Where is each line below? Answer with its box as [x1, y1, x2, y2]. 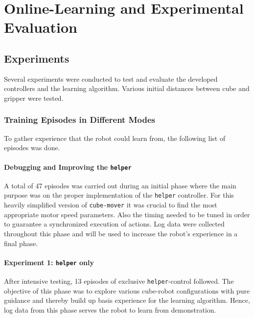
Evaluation [4, 17, 77, 37]
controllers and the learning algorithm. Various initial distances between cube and [4, 83, 250, 93]
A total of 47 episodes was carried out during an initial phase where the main [4, 180, 236, 190]
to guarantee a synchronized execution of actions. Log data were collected [4, 219, 225, 229]
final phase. [4, 238, 38, 248]
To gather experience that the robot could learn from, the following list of [4, 133, 226, 143]
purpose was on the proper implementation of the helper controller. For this [4, 190, 234, 200]
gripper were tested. [4, 92, 64, 103]
